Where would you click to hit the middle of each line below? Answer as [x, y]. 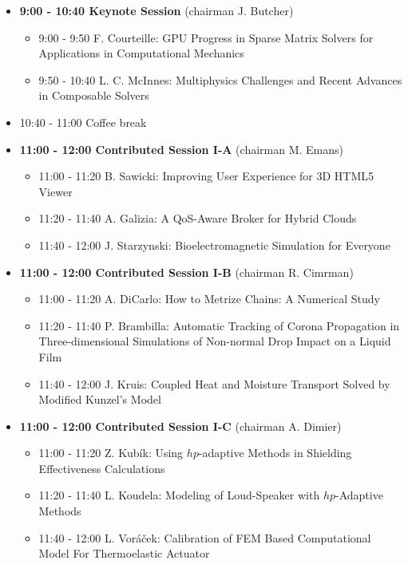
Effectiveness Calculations [102, 468]
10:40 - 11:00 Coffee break [83, 122]
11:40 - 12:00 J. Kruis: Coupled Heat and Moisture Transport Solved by [214, 383]
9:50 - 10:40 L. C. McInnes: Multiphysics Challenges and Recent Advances [220, 79]
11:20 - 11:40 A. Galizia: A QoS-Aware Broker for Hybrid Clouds [198, 218]
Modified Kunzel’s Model [100, 399]
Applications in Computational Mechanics [141, 53]
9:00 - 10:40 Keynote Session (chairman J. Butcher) [156, 10]
